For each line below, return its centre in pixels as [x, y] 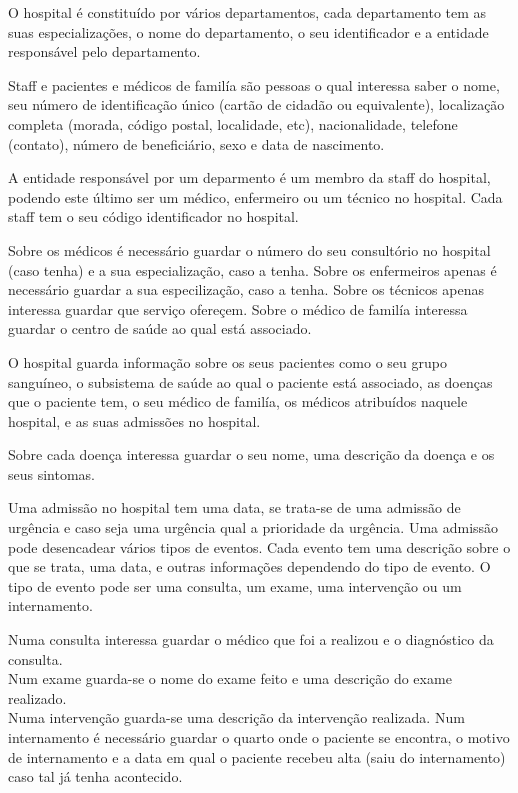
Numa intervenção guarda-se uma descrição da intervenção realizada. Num [236, 717]
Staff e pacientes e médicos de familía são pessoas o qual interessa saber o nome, [254, 84]
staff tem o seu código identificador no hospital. [153, 216]
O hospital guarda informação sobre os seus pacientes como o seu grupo [227, 361]
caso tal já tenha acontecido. [95, 776]
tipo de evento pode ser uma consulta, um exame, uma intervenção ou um [235, 585]
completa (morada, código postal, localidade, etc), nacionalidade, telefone [233, 123]
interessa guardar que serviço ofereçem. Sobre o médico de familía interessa [238, 308]
